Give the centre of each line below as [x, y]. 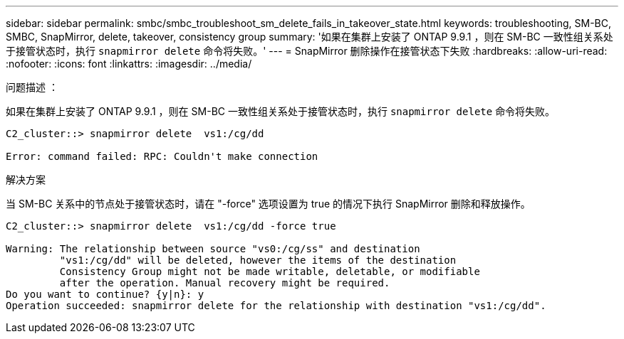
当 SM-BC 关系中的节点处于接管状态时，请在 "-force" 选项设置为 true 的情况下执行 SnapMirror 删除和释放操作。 [268, 204]
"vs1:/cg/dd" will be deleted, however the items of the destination [258, 260]
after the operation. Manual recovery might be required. [225, 283]
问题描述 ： [32, 87]
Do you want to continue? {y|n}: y [105, 294]
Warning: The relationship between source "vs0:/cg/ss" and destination [213, 249]
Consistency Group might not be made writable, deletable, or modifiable [270, 271]
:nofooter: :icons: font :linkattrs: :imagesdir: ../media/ [129, 64]
